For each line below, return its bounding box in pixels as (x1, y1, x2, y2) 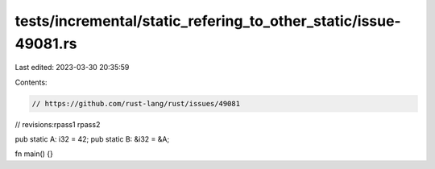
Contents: (14, 77, 48, 87)
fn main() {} (14, 149, 54, 159)
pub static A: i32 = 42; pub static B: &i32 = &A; (14, 134, 170, 144)
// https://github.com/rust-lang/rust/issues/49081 (31, 99, 241, 108)
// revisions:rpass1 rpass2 (14, 119, 101, 129)
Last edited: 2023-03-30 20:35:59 (14, 63, 130, 72)
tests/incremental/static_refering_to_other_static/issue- (14, 12, 402, 30)
